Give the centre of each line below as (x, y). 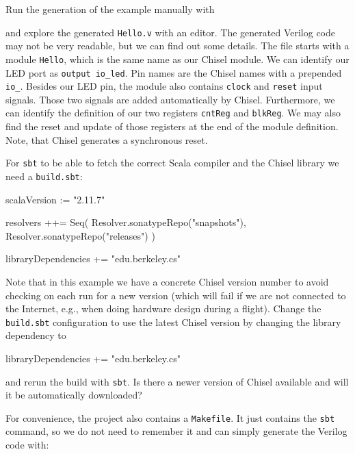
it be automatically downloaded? (74, 395)
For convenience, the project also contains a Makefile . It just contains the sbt (170, 417)
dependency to (36, 335)
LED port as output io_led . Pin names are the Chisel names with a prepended (174, 72)
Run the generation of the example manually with (110, 9)
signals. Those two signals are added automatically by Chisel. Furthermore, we (170, 99)
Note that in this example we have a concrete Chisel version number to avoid (167, 281)
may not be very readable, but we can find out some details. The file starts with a (177, 46)
